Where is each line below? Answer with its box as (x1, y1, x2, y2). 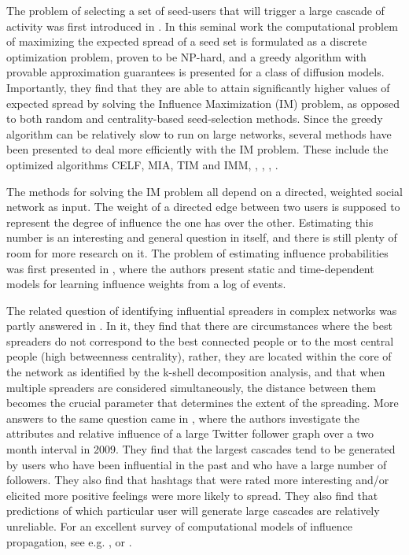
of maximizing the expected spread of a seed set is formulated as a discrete (6, 33, 367, 50)
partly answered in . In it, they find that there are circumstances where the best (6, 317, 392, 334)
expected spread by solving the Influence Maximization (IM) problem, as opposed (6, 94, 400, 111)
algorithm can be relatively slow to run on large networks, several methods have (6, 125, 392, 142)
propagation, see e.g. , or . (6, 533, 132, 549)
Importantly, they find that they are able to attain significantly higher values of (6, 79, 390, 95)
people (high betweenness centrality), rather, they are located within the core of (6, 348, 392, 364)
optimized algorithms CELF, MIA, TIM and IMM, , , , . (6, 156, 278, 172)
